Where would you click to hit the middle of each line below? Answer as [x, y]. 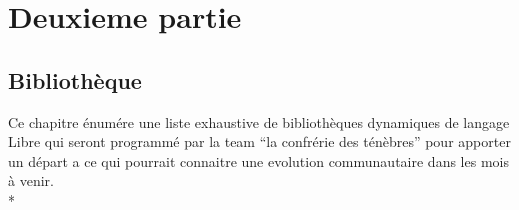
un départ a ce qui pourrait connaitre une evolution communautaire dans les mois [258, 160]
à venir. [31, 180]
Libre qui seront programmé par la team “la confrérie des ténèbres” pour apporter [259, 141]
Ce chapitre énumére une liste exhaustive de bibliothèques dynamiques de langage [259, 121]
